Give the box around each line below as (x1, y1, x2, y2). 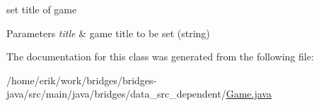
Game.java (226, 86, 272, 101)
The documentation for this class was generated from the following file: (6, 49, 314, 64)
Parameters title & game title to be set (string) (6, 25, 210, 40)
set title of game (6, 2, 77, 16)
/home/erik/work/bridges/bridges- (6, 72, 157, 87)
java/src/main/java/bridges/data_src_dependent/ (6, 86, 226, 101)
